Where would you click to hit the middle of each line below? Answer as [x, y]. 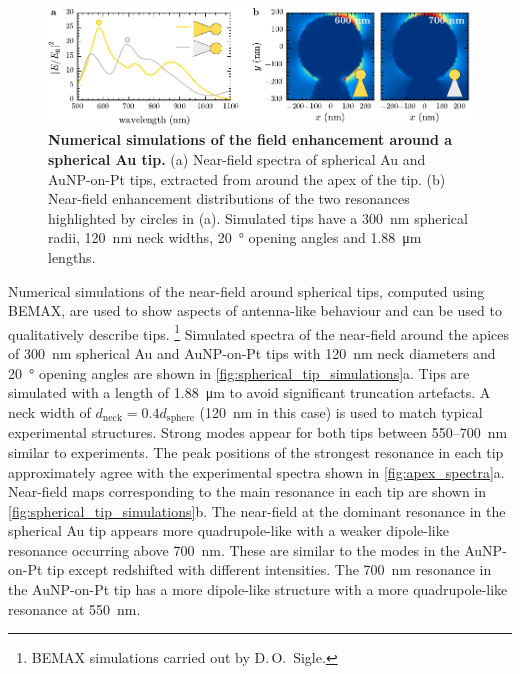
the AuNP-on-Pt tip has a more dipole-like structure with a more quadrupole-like [258, 589]
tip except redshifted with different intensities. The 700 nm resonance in [269, 569]
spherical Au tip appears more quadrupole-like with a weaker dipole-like [228, 530]
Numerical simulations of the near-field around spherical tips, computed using [246, 290]
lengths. [72, 257]
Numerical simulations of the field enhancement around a [250, 139]
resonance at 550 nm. [74, 608]
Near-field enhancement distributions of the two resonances [229, 198]
